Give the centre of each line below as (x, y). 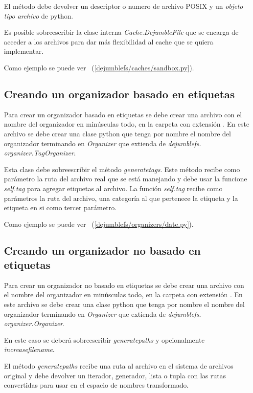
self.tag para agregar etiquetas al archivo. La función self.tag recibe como (113, 188)
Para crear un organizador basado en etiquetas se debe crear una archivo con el (123, 114)
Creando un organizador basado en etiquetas (119, 94)
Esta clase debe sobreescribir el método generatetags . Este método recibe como (122, 169)
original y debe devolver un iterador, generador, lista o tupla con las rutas (115, 375)
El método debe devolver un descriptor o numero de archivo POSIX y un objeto (124, 6)
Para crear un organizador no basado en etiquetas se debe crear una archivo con (124, 285)
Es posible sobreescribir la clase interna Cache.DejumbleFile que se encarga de (121, 32)
